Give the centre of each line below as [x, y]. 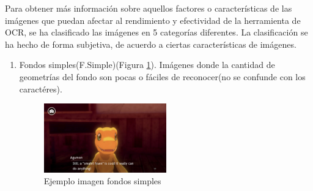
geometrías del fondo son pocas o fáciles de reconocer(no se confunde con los [162, 76]
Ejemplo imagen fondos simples [102, 181]
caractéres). [41, 88]
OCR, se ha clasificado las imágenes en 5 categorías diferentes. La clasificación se [156, 32]
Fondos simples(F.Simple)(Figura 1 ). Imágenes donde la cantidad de [147, 65]
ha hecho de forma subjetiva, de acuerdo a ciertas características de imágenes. [151, 44]
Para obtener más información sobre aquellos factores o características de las [149, 8]
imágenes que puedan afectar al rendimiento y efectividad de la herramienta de [153, 20]
